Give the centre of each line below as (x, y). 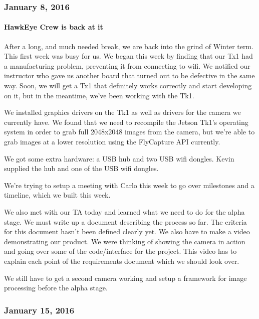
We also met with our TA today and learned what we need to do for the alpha (124, 211)
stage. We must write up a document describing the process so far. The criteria (125, 221)
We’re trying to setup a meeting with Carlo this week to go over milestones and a (129, 185)
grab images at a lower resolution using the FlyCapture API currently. (112, 141)
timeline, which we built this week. (57, 195)
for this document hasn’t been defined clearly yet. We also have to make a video (127, 231)
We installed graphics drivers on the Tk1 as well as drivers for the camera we (122, 112)
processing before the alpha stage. (56, 288)
